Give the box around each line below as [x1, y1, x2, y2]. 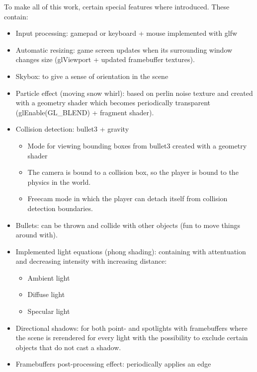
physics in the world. [27, 176, 91, 187]
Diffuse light [27, 289, 65, 299]
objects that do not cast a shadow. [15, 342, 121, 352]
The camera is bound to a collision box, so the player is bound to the [27, 167, 239, 177]
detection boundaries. [27, 203, 93, 213]
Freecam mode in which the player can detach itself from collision [27, 193, 228, 204]
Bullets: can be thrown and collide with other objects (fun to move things [15, 220, 241, 230]
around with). [15, 229, 58, 240]
